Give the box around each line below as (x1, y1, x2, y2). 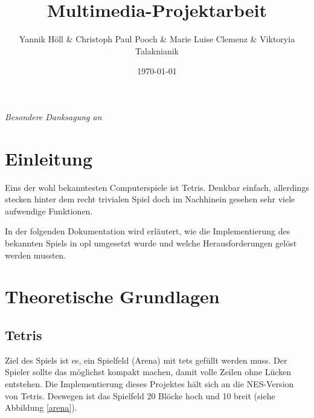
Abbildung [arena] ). (5, 401, 77, 414)
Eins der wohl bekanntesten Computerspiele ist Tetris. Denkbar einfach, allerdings (5, 181, 309, 193)
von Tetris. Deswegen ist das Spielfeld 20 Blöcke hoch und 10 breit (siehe (5, 389, 275, 402)
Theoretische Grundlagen (5, 284, 220, 309)
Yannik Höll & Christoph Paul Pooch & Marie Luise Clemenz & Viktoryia (19, 33, 295, 45)
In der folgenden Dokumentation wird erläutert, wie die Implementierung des (5, 225, 290, 237)
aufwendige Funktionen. (5, 204, 93, 217)
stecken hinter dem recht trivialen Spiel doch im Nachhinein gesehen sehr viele (5, 193, 295, 205)
